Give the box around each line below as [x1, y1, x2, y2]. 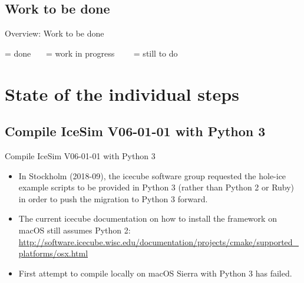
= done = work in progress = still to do [5, 47, 178, 59]
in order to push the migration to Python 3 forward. [18, 192, 208, 205]
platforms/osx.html [18, 247, 88, 259]
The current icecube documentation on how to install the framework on [18, 212, 277, 225]
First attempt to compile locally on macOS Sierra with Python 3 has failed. [18, 266, 292, 279]
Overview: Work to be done [5, 27, 104, 40]
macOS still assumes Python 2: [18, 223, 131, 236]
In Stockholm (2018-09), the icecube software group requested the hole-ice [18, 169, 286, 182]
